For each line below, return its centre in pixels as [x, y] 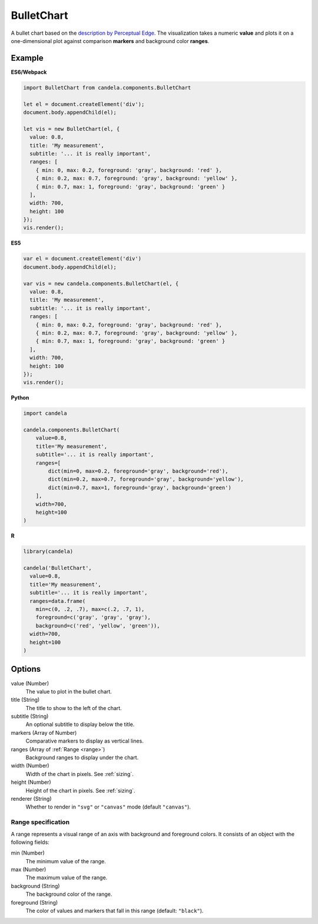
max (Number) [29, 870]
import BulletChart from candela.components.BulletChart [107, 88]
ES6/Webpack [29, 72]
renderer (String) [32, 798]
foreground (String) [34, 902]
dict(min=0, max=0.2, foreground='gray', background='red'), [138, 471]
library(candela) [48, 552]
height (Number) [31, 782]
